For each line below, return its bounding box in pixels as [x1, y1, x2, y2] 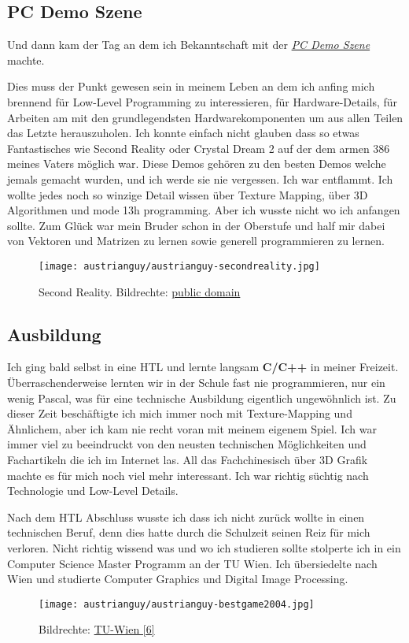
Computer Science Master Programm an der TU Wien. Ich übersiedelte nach [7, 555, 378, 571]
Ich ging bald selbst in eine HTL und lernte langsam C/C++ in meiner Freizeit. [7, 359, 399, 375]
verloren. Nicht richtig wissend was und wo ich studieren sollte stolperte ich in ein [7, 539, 401, 556]
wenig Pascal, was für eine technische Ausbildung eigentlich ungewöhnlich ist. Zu [7, 389, 396, 406]
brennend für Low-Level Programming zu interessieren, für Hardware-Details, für [7, 93, 398, 110]
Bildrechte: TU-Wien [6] [39, 621, 155, 637]
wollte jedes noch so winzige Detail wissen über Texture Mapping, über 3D [7, 186, 368, 203]
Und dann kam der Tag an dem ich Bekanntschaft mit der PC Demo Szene [7, 36, 370, 53]
